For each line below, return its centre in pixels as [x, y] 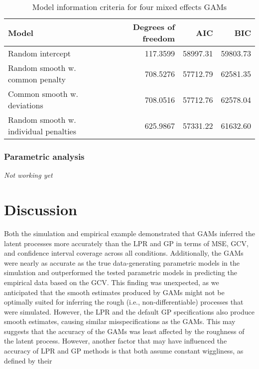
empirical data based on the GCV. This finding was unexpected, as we [112, 282]
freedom [159, 38]
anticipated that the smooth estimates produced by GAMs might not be [114, 292]
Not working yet [28, 175]
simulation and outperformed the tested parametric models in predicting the [121, 272]
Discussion [41, 209]
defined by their [28, 360]
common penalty [37, 79]
